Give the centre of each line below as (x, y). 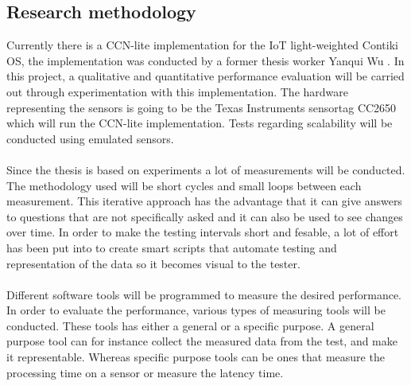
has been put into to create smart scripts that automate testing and (172, 247)
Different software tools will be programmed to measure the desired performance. (204, 294)
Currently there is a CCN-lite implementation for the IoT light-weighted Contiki (202, 45)
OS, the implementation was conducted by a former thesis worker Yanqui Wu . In (205, 60)
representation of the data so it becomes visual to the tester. (153, 263)
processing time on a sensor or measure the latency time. (145, 372)
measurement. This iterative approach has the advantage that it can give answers (204, 201)
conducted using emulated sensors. (90, 138)
